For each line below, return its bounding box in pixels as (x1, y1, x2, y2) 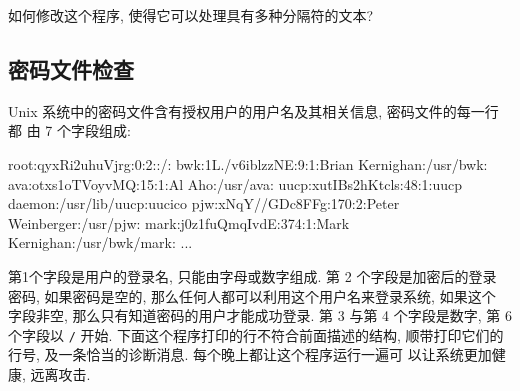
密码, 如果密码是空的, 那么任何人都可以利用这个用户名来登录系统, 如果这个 (8, 285, 496, 306)
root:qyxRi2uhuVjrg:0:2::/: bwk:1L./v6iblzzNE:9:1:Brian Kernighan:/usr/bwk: (8, 153, 488, 174)
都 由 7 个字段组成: (8, 120, 131, 141)
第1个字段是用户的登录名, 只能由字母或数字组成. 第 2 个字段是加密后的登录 (8, 265, 497, 286)
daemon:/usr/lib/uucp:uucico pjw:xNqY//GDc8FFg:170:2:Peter (8, 193, 400, 214)
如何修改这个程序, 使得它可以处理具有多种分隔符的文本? (8, 5, 374, 25)
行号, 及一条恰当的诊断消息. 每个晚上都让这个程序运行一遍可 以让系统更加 (8, 344, 492, 365)
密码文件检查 (8, 53, 134, 84)
